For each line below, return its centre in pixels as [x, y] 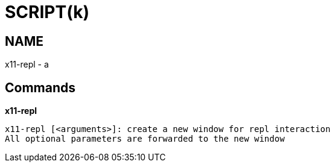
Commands [40, 87]
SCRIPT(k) [47, 12]
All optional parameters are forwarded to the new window [145, 139]
